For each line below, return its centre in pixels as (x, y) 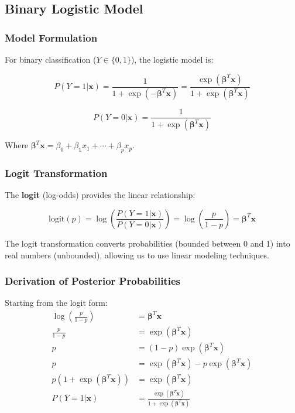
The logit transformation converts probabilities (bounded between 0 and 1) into (147, 243)
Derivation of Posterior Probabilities (92, 281)
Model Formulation (51, 37)
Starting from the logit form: (56, 303)
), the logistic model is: (172, 59)
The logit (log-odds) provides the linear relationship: (100, 195)
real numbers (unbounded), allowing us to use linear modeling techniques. (137, 255)
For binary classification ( (51, 59)
